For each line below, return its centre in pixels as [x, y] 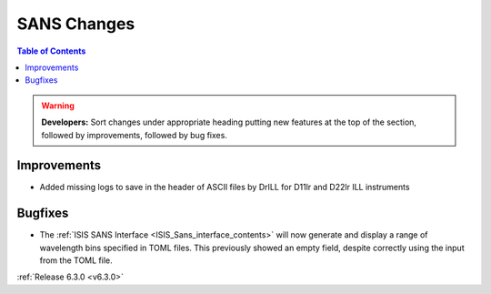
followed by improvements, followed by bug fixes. [134, 135]
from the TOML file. [76, 260]
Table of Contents [51, 51]
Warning [58, 106]
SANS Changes [76, 24]
